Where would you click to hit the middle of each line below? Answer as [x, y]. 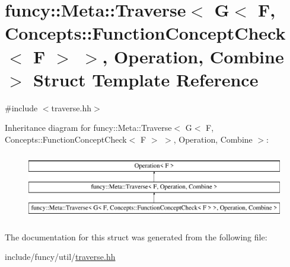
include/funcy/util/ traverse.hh [60, 257]
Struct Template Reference [146, 79]
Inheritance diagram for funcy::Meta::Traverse [88, 128]
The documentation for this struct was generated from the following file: [136, 237]
